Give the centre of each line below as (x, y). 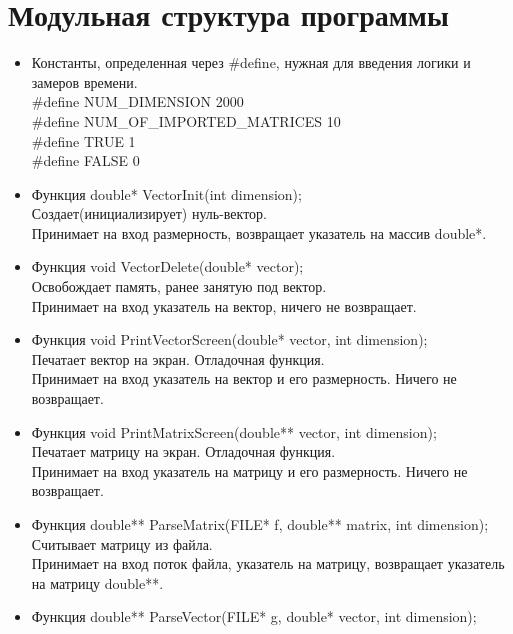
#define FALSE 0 (85, 160)
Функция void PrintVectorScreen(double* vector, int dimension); (229, 339)
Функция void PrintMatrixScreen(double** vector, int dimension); (234, 431)
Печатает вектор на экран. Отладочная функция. (178, 358)
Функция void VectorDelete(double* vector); (167, 266)
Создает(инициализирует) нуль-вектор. (149, 213)
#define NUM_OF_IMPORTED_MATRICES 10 (186, 120)
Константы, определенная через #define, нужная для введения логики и (251, 62)
